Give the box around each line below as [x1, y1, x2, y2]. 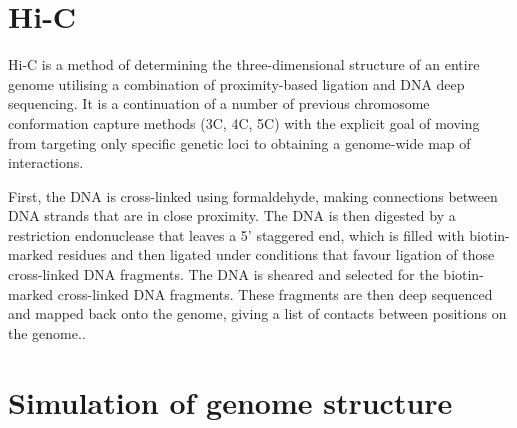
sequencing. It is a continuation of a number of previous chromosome [8, 93, 430, 114]
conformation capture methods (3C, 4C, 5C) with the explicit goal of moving [8, 112, 480, 133]
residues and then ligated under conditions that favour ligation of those [57, 244, 495, 265]
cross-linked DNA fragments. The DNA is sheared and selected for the [8, 264, 439, 285]
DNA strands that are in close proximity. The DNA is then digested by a [8, 205, 456, 226]
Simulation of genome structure [8, 381, 453, 422]
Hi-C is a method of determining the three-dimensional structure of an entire [8, 54, 480, 75]
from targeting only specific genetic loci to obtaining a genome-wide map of [8, 132, 471, 153]
